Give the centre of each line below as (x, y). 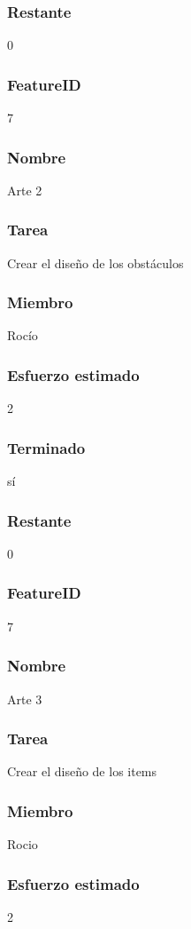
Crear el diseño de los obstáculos (95, 262)
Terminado (46, 447)
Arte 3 (25, 699)
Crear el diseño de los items (82, 771)
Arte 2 (25, 190)
